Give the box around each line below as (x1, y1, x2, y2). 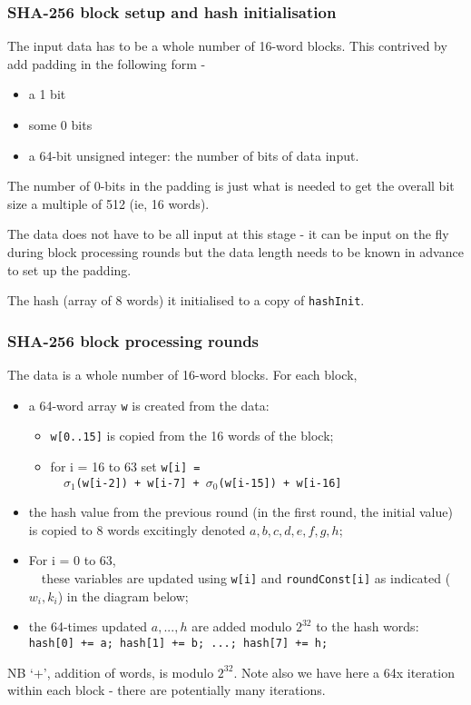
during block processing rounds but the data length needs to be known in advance (7, 242, 464, 261)
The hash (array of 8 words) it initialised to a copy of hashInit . (7, 291, 365, 310)
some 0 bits (28, 115, 93, 134)
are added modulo (191, 617, 292, 636)
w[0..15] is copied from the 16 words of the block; (50, 426, 334, 445)
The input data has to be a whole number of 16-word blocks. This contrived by (7, 36, 447, 55)
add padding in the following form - (7, 54, 206, 73)
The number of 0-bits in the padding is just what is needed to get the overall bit (7, 176, 455, 195)
